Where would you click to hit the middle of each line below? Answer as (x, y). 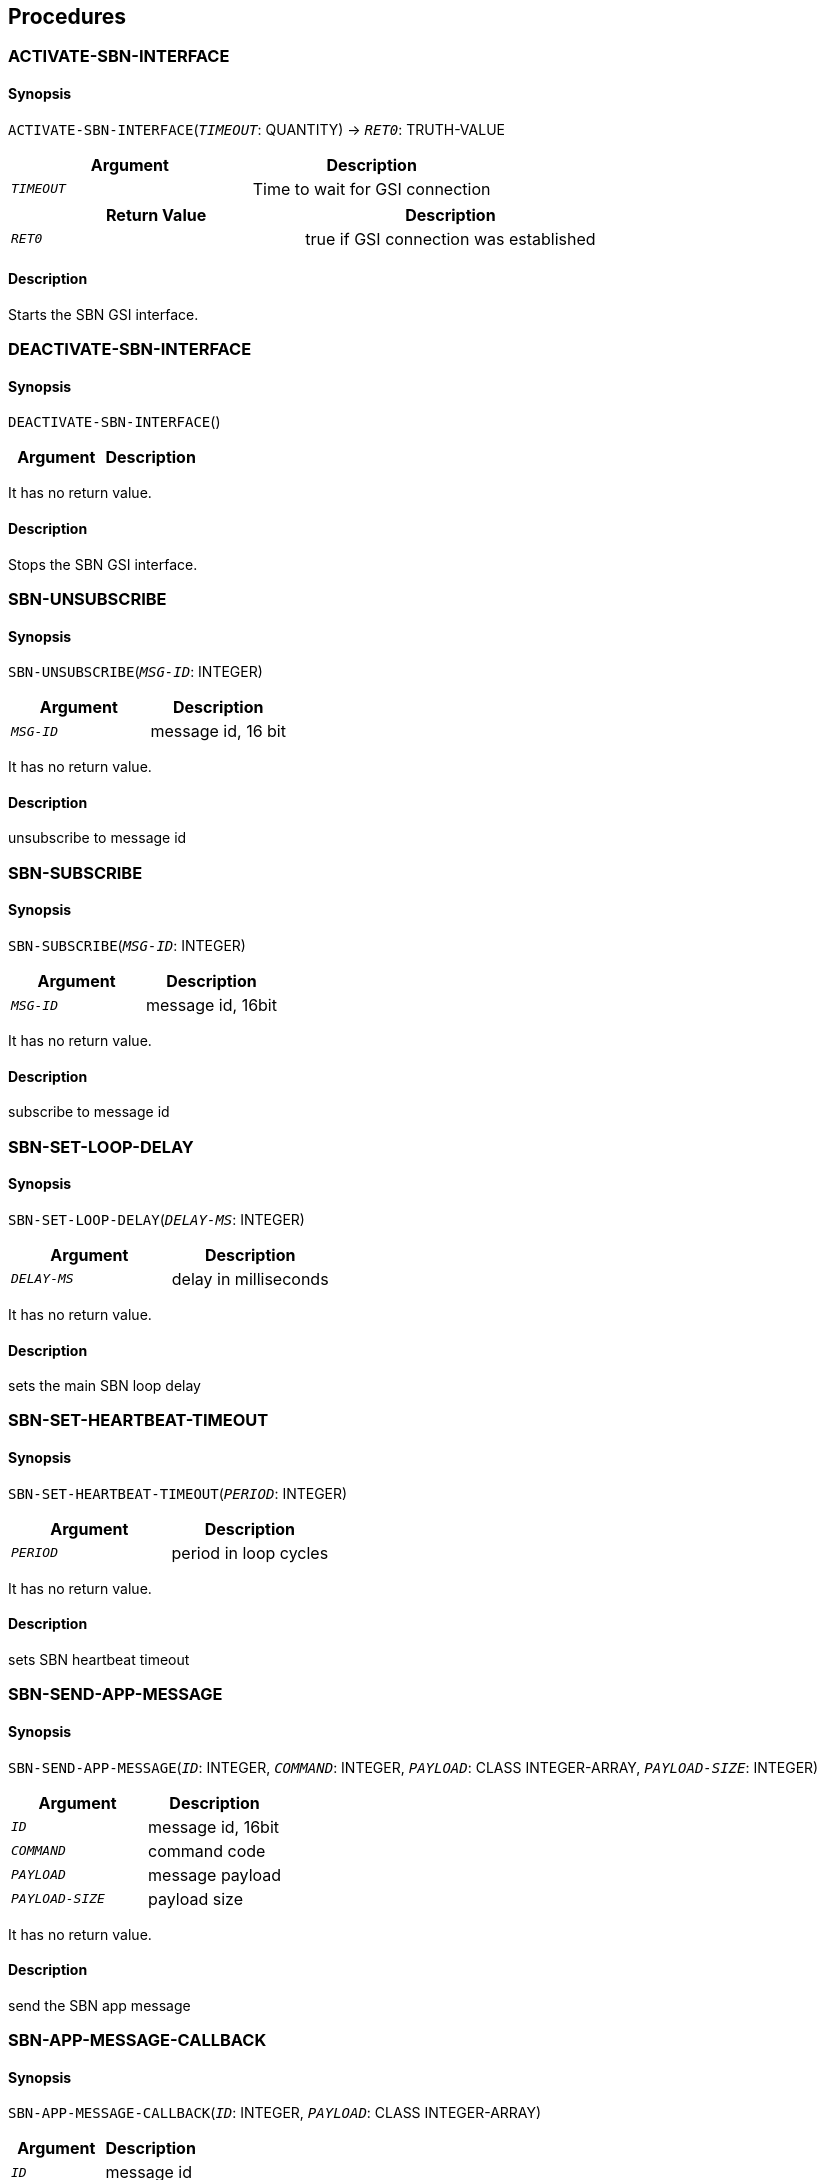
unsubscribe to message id (97, 838)
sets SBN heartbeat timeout (99, 1659)
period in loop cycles (250, 1552)
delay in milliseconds (250, 1278)
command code (207, 1850)
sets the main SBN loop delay (104, 1386)
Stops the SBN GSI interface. (103, 564)
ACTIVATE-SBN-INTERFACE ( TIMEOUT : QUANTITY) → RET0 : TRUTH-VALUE (256, 129)
